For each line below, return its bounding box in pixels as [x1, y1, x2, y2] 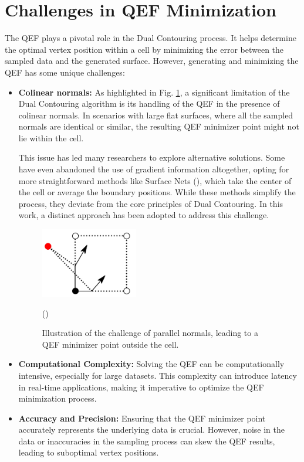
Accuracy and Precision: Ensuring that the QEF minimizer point [18, 412, 266, 424]
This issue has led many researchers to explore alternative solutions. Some [18, 151, 285, 164]
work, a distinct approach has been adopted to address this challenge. [18, 209, 269, 221]
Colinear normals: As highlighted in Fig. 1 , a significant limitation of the [18, 86, 290, 98]
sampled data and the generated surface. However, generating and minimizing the [5, 55, 299, 67]
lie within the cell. [18, 131, 84, 144]
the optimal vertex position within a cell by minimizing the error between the [5, 43, 284, 55]
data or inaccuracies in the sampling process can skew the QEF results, [18, 434, 275, 447]
